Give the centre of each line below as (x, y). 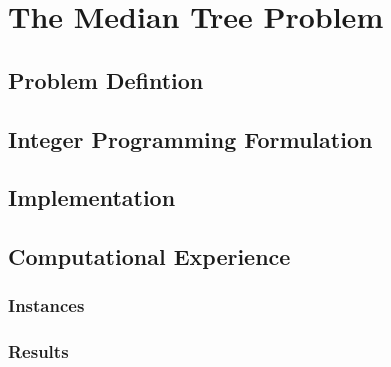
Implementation (92, 197)
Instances (46, 305)
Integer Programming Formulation (190, 138)
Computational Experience (149, 256)
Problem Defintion (106, 79)
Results (38, 351)
